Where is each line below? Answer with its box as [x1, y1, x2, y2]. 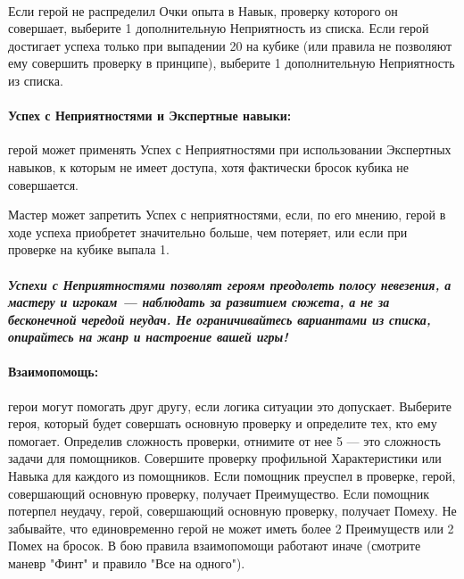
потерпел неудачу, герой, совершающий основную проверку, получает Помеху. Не [8, 501, 457, 520]
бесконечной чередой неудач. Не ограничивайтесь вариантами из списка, [8, 310, 431, 328]
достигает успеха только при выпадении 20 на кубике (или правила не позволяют [8, 36, 452, 54]
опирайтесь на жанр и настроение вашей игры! [8, 327, 288, 346]
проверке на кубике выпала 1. [8, 240, 170, 259]
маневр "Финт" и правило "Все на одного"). [8, 554, 245, 573]
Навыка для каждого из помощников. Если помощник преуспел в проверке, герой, [8, 467, 456, 485]
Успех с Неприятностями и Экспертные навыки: [8, 106, 292, 125]
